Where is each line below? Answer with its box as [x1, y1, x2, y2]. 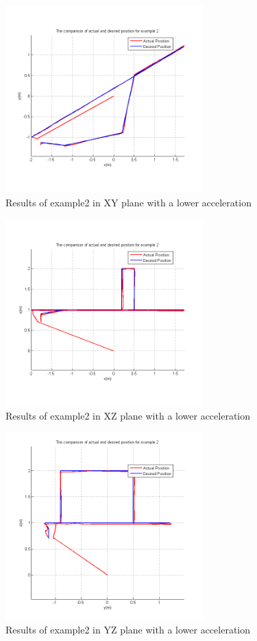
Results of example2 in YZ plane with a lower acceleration [5, 622, 250, 636]
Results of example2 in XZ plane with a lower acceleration [5, 409, 250, 423]
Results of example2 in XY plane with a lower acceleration [5, 195, 252, 209]
